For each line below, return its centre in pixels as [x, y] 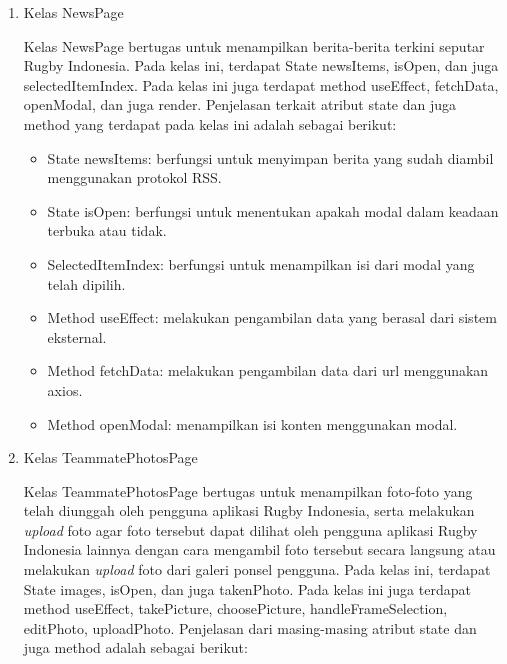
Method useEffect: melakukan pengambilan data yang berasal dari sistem [272, 317]
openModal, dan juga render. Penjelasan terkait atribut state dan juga [240, 104]
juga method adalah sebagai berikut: [135, 647]
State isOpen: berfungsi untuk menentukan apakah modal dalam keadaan [273, 210]
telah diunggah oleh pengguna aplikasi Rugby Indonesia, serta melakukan [249, 510]
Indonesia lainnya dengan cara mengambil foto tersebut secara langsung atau [259, 549]
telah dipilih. [86, 283]
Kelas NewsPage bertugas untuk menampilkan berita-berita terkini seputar [254, 45]
